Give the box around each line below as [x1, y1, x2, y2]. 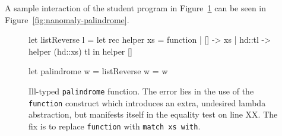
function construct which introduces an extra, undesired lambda [28, 96, 266, 109]
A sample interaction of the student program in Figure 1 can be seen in [5, 2, 267, 14]
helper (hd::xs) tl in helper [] [28, 45, 132, 57]
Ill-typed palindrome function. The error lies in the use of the [28, 84, 254, 97]
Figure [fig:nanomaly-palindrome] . [5, 13, 129, 26]
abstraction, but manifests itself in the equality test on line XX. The [28, 108, 278, 121]
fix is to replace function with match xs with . [28, 119, 201, 132]
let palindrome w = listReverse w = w [28, 65, 168, 77]
